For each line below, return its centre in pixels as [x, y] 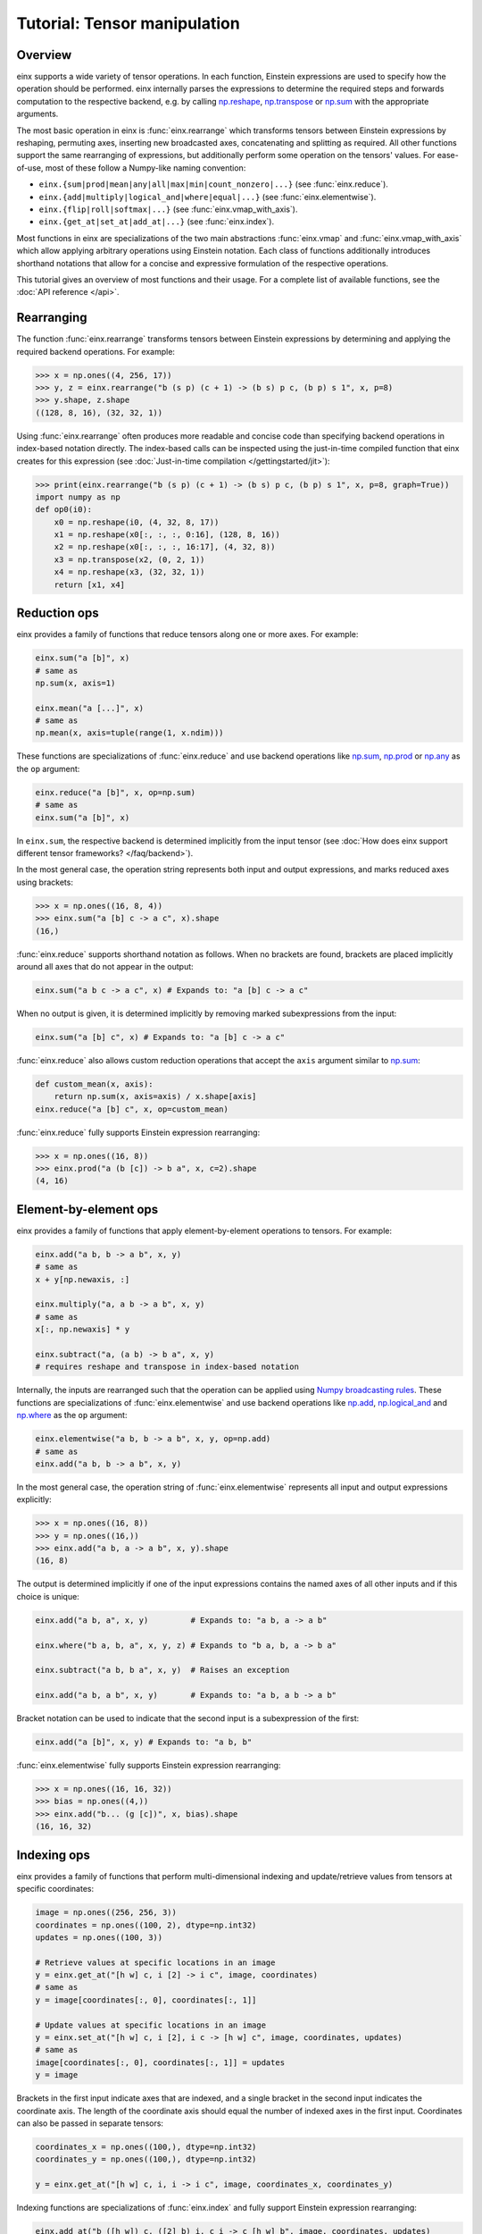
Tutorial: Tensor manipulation [128, 23]
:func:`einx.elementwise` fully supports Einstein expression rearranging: [149, 1766]
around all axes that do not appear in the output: [105, 966]
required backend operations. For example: [96, 351]
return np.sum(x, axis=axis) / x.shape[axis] [155, 1096]
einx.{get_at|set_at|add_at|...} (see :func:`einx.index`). [157, 222]
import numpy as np [78, 497]
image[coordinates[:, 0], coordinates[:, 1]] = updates [160, 2062]
